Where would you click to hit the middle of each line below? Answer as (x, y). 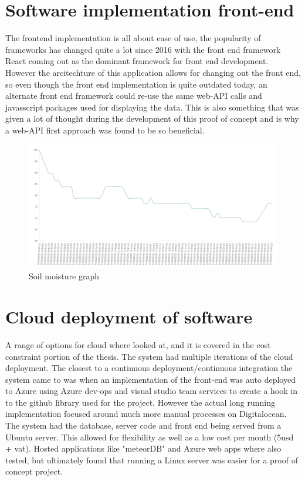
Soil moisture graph (64, 276)
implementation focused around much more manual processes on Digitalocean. (146, 414)
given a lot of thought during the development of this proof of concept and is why (152, 118)
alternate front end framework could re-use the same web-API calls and (134, 96)
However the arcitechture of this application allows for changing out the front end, (153, 72)
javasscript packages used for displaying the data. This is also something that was (152, 107)
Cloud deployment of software (129, 316)
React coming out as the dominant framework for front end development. (137, 61)
